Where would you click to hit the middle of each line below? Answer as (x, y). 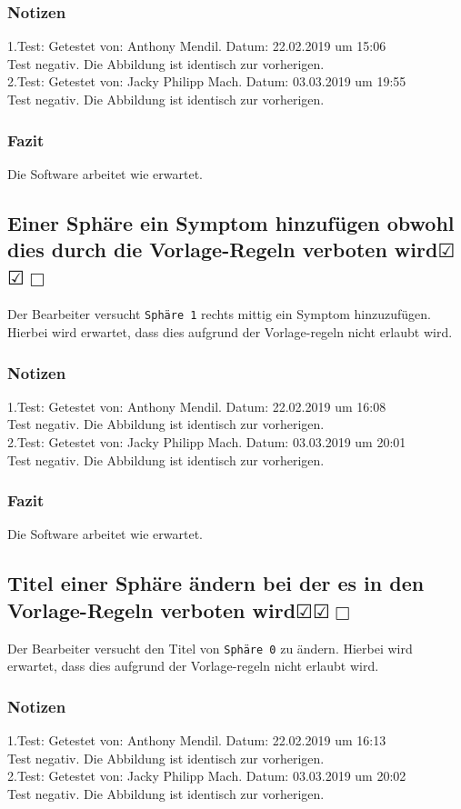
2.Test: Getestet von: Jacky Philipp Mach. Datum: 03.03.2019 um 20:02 (207, 776)
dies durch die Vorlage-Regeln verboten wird (223, 250)
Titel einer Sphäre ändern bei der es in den (216, 583)
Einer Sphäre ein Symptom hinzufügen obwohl (231, 222)
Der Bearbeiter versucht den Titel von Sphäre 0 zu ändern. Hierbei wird (210, 648)
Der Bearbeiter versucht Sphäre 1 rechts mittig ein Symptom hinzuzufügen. (219, 314)
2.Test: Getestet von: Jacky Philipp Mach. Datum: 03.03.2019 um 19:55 (207, 81)
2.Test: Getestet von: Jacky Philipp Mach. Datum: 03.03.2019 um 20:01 (207, 442)
